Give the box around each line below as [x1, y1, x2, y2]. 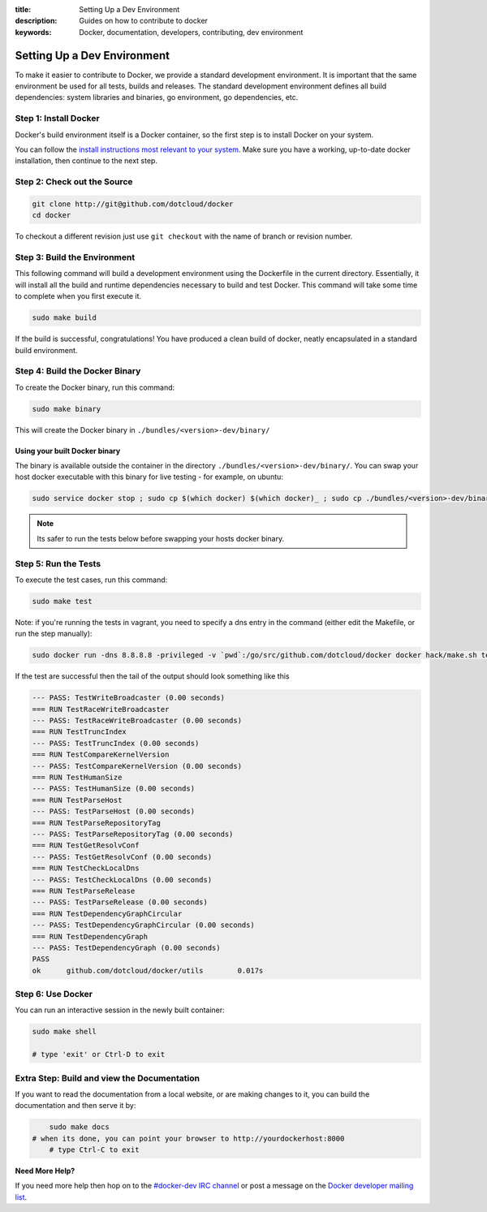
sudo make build [32, 313, 97, 322]
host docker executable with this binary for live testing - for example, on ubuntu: [15, 472, 284, 482]
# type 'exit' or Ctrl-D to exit [32, 1050, 166, 1059]
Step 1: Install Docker [15, 113, 101, 124]
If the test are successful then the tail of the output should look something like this [15, 671, 290, 681]
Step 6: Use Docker [15, 989, 93, 1000]
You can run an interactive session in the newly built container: [15, 1005, 225, 1015]
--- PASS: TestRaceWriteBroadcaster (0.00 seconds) [32, 716, 243, 726]
